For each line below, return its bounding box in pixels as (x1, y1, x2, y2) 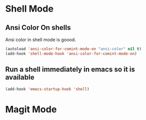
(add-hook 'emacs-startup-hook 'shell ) (5, 87, 90, 92)
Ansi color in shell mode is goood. (5, 36, 76, 43)
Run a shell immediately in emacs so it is (5, 65, 135, 74)
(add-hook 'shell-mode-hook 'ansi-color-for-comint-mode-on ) (5, 51, 137, 56)
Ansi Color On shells (5, 23, 71, 32)
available (5, 73, 34, 82)
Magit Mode (5, 103, 57, 115)
